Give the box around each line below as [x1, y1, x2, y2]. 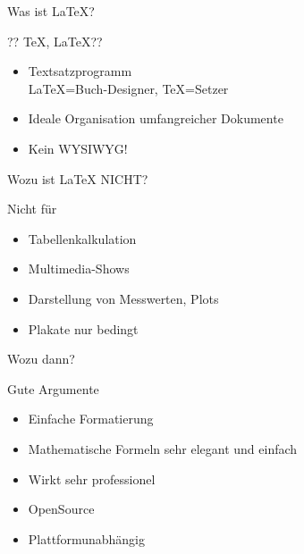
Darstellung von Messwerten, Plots [28, 289, 219, 307]
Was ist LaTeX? [7, 2, 95, 20]
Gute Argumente [7, 379, 99, 398]
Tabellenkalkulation [28, 229, 137, 248]
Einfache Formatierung [28, 409, 154, 428]
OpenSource [28, 499, 95, 518]
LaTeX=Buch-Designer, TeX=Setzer [28, 79, 229, 97]
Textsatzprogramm [28, 62, 132, 80]
